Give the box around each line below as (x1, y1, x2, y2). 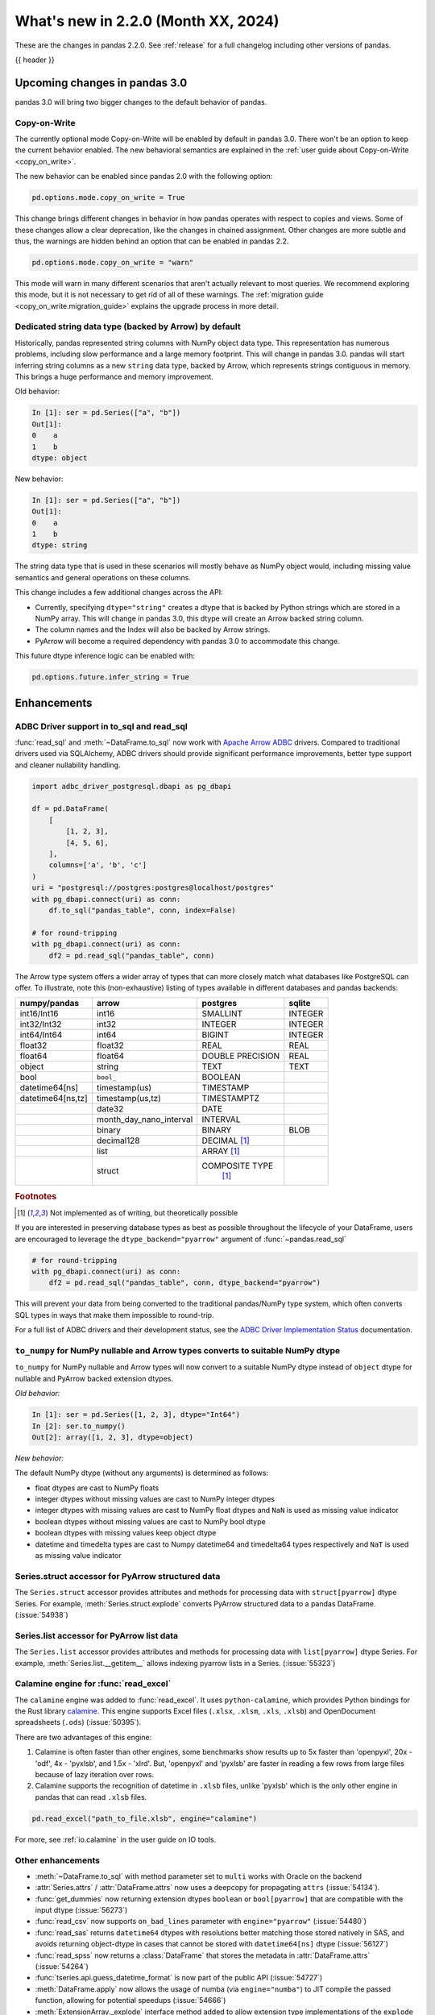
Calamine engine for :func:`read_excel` (14, 1678, 172, 1689)
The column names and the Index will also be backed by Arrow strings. (35, 625, 271, 634)
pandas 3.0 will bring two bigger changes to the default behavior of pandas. (14, 97, 267, 106)
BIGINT (201, 1029, 230, 1041)
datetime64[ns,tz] (19, 1093, 88, 1104)
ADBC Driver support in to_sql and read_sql (14, 721, 188, 732)
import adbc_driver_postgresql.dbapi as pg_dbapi (31, 782, 232, 791)
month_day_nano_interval (97, 1114, 193, 1125)
